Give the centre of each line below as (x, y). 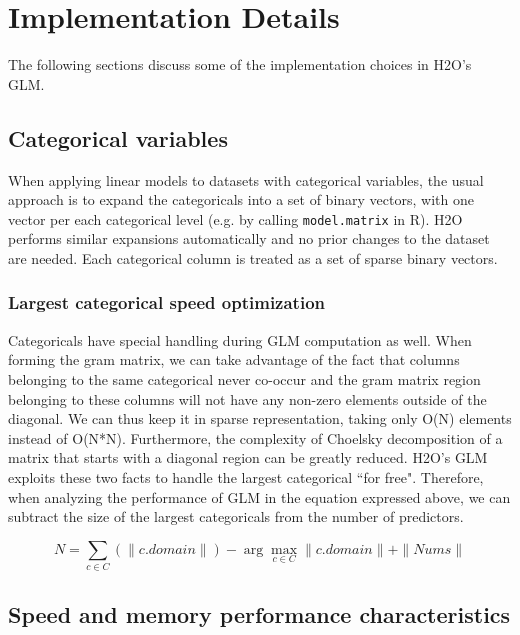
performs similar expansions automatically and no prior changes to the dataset (249, 238)
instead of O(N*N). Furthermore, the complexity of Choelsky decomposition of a (255, 437)
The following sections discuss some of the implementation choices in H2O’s (240, 64)
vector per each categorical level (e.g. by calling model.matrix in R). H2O (235, 218)
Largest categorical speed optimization (167, 302)
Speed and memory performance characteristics (259, 614)
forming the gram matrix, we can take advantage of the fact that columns (234, 359)
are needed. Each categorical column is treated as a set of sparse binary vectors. (253, 257)
